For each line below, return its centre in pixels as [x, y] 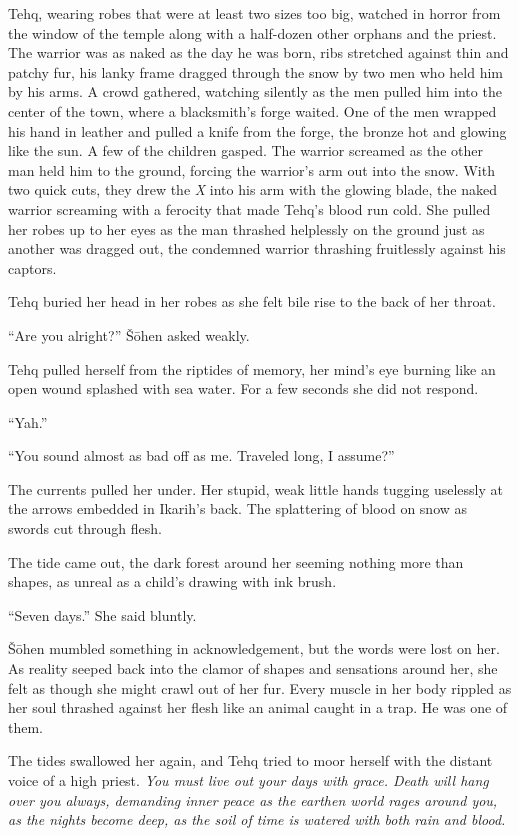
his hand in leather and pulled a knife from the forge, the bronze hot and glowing [257, 130]
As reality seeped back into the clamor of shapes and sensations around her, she [253, 668]
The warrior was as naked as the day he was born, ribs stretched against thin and [258, 52]
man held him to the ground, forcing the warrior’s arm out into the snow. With [251, 169]
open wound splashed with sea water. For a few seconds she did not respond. [243, 388]
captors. [32, 267]
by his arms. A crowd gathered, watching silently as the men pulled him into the [255, 91]
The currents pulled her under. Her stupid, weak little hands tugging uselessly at [255, 488]
